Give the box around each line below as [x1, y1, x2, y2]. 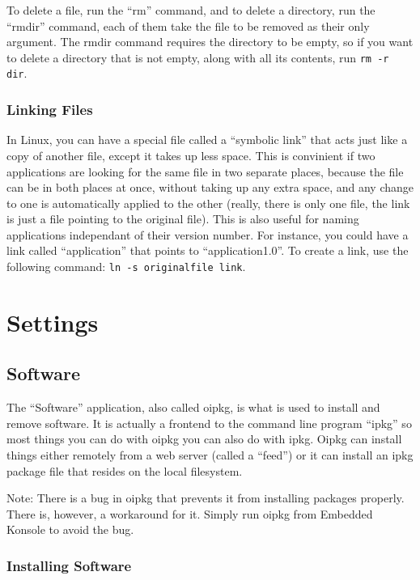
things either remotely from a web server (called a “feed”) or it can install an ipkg [6, 447, 414, 464]
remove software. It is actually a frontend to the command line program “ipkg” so [6, 414, 412, 431]
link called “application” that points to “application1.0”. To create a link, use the [6, 242, 409, 259]
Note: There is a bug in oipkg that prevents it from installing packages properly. [6, 489, 405, 506]
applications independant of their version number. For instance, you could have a [6, 226, 409, 243]
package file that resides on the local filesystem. [6, 462, 243, 479]
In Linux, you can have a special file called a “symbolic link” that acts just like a [6, 131, 408, 148]
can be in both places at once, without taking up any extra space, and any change [6, 179, 414, 196]
